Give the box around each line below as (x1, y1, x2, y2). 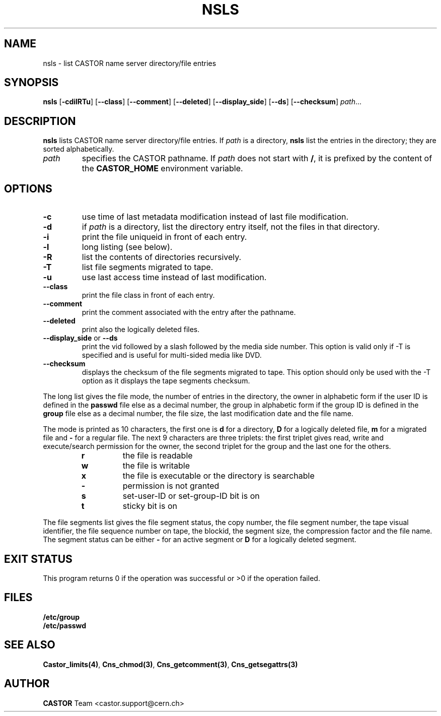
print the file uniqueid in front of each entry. (82, 232, 247, 242)
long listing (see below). (82, 242, 173, 252)
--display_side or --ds (43, 334, 118, 343)
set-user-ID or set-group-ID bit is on (122, 491, 260, 501)
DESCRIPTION (4, 114, 76, 127)
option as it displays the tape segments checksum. (82, 376, 250, 385)
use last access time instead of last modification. (82, 272, 267, 283)
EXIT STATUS (4, 552, 72, 565)
